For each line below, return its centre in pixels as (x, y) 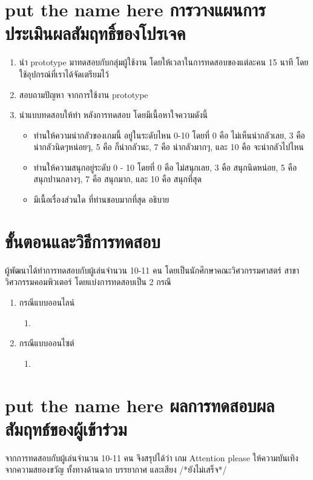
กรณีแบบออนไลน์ (47, 302)
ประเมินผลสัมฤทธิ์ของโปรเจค (95, 33)
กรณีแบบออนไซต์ (47, 343)
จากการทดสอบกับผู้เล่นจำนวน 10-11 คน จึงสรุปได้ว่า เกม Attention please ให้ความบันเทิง (152, 457)
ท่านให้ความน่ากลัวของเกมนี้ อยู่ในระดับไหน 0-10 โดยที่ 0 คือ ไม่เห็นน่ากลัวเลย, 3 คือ (169, 135)
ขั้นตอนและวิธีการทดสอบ (83, 241)
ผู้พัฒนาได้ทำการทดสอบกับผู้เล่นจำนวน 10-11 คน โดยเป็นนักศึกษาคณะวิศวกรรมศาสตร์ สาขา (152, 270)
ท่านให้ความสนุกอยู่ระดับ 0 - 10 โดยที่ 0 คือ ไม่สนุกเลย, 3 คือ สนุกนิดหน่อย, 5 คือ (165, 167)
